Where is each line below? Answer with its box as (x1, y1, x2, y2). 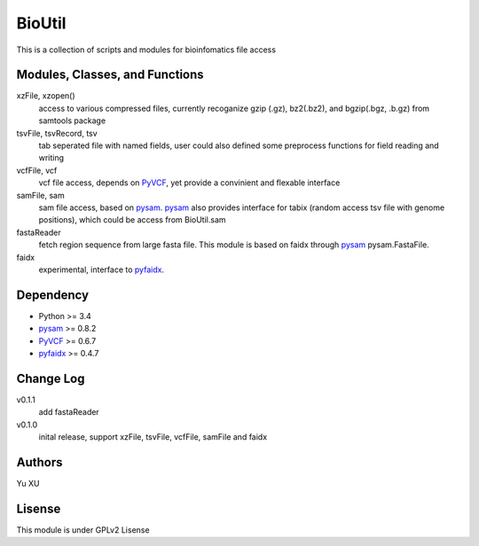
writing (38, 152, 65, 163)
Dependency (16, 287, 89, 302)
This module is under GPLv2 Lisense (16, 524, 150, 535)
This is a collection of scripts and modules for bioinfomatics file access (16, 44, 277, 55)
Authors (16, 455, 63, 470)
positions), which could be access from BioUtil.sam (38, 214, 226, 225)
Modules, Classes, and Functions (16, 67, 204, 82)
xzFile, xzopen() (16, 90, 75, 101)
